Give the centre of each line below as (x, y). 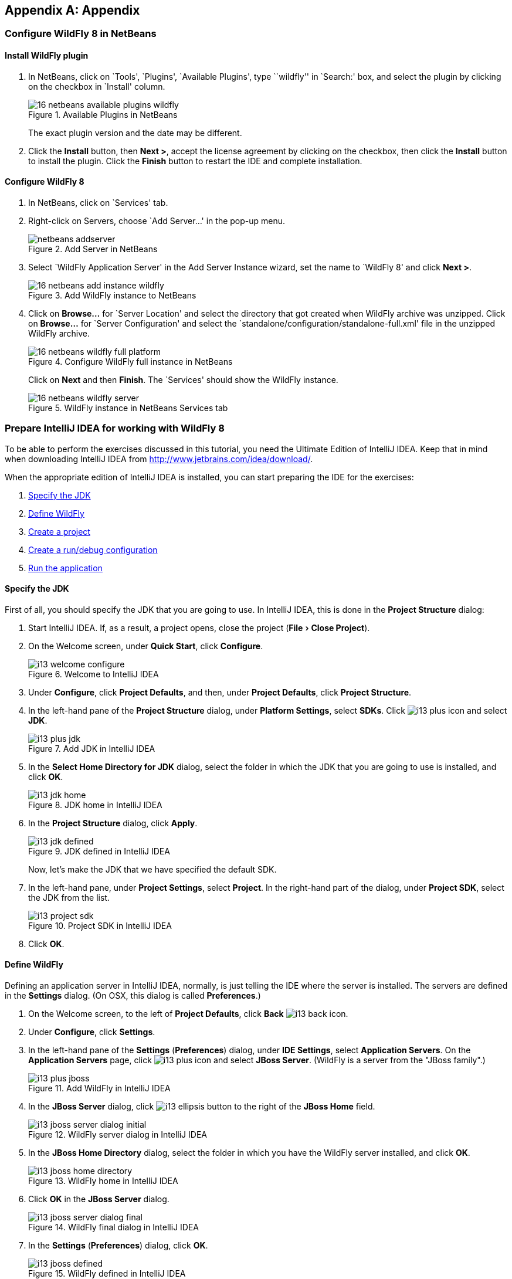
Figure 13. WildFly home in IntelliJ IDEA (103, 1181)
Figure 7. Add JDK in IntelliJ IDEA (92, 748)
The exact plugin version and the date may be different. (135, 133)
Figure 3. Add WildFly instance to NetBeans (112, 295)
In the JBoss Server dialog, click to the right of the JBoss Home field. (202, 1107)
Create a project (59, 531)
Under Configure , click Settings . (92, 1032)
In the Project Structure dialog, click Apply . (113, 823)
